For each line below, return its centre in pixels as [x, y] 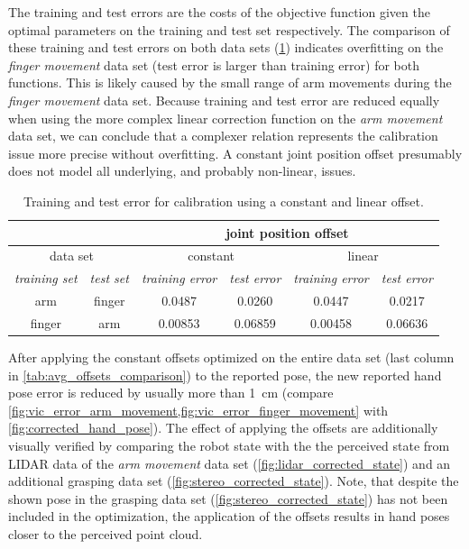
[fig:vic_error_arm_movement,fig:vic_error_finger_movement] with [198, 410]
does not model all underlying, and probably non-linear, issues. [182, 171]
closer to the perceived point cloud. [106, 533]
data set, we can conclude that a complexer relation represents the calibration [223, 136]
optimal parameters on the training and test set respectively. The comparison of [229, 29]
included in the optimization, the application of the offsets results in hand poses [229, 516]
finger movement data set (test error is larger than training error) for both [214, 64]
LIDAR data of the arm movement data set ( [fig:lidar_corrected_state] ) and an [230, 463]
